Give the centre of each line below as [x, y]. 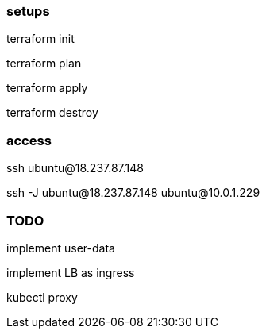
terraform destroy [52, 113]
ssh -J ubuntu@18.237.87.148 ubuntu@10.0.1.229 [133, 193]
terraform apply [47, 88]
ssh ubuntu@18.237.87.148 [75, 168]
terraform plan [44, 64]
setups [28, 11]
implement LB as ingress [71, 272]
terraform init [40, 39]
